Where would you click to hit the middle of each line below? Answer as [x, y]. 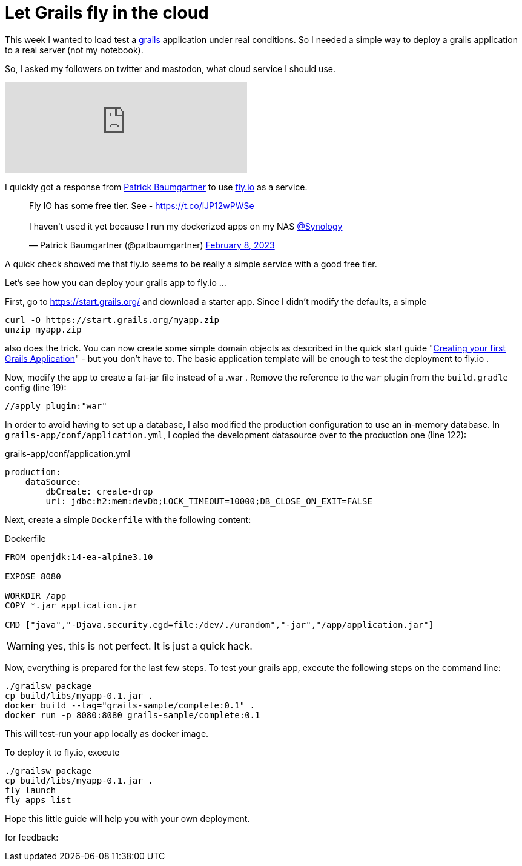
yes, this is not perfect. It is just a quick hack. [150, 646]
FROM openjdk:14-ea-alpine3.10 [79, 557]
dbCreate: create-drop [99, 491]
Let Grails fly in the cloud [107, 13]
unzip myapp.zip [43, 329]
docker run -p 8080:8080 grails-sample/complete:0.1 [133, 715]
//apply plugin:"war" [56, 406]
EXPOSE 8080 [33, 576]
